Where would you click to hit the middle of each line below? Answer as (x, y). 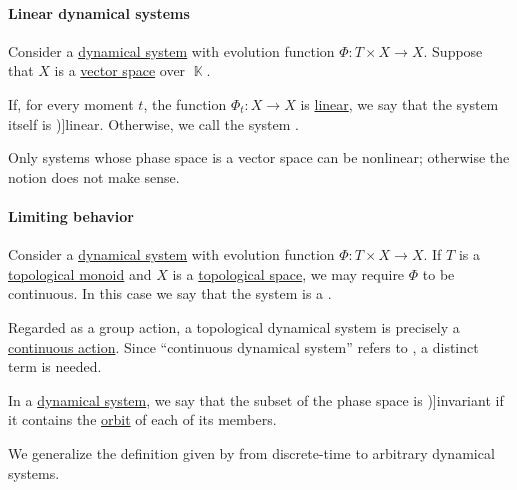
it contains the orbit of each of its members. (142, 419)
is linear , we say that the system (399, 103)
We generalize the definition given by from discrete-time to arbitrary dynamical (251, 452)
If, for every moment (71, 103)
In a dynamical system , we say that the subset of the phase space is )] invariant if (256, 399)
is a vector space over (120, 70)
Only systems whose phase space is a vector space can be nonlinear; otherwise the (259, 157)
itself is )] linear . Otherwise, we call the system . (153, 123)
